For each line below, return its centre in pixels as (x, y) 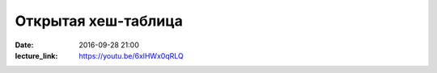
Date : (24, 45)
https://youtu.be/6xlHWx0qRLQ (131, 55)
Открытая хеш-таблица (99, 21)
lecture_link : (36, 55)
